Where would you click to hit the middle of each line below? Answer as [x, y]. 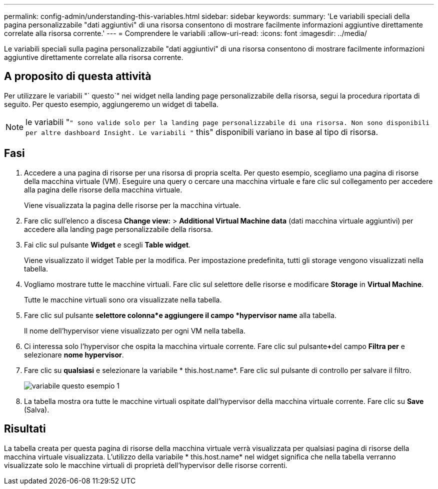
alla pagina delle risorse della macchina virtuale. [103, 189]
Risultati [25, 429]
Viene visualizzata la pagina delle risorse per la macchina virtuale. [132, 205]
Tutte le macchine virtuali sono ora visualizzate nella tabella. [123, 299]
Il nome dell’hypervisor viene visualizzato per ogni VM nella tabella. [135, 330]
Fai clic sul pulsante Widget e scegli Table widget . [107, 244]
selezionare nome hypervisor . [74, 354]
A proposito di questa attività [78, 76]
